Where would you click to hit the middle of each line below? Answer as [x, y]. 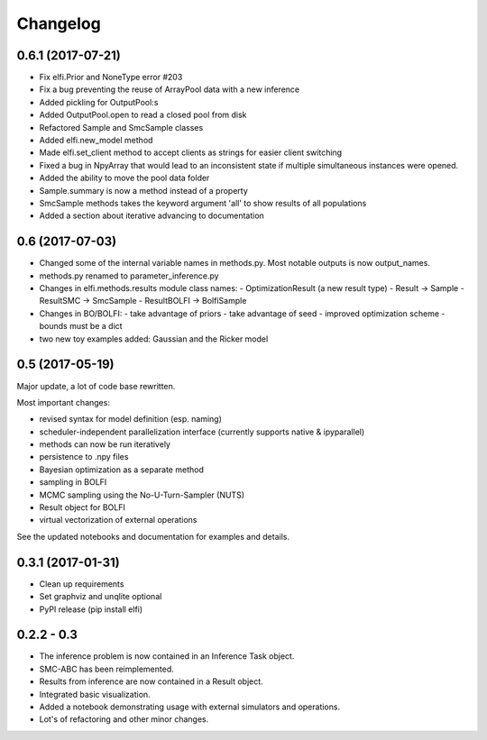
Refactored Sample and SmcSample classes [121, 127]
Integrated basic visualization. [95, 694]
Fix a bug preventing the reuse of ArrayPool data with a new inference [170, 89]
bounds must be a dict [81, 326]
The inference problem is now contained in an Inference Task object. [167, 656]
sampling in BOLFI [73, 482]
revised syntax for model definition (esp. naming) [131, 419]
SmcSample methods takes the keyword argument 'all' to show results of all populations [203, 203]
